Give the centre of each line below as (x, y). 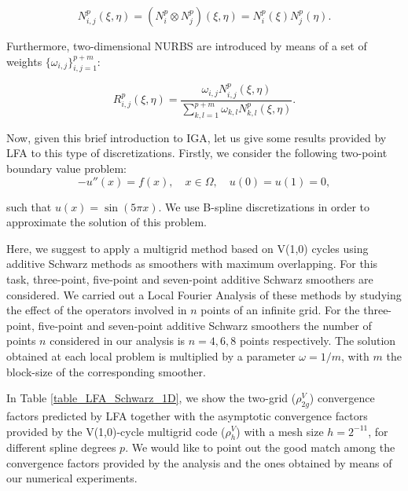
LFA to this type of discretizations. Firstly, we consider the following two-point (197, 153)
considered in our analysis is (118, 341)
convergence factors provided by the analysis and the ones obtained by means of (199, 462)
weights (24, 61)
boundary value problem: (66, 168)
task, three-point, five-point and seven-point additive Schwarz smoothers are (190, 278)
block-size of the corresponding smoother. (106, 371)
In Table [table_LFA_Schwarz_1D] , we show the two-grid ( (151, 398)
